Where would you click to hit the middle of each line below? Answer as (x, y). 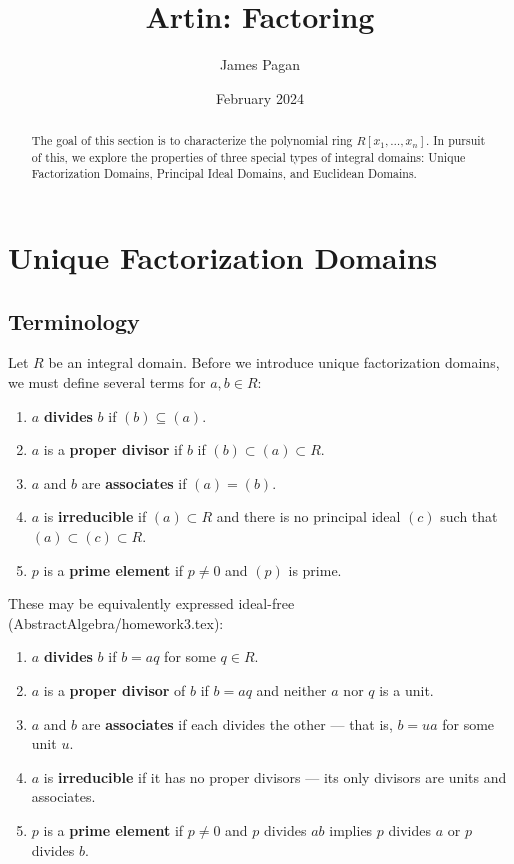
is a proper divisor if (113, 449)
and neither (291, 690)
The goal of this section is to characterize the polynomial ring (192, 140)
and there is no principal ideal (308, 516)
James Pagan (260, 64)
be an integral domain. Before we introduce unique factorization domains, (274, 362)
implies (351, 829)
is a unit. (406, 690)
